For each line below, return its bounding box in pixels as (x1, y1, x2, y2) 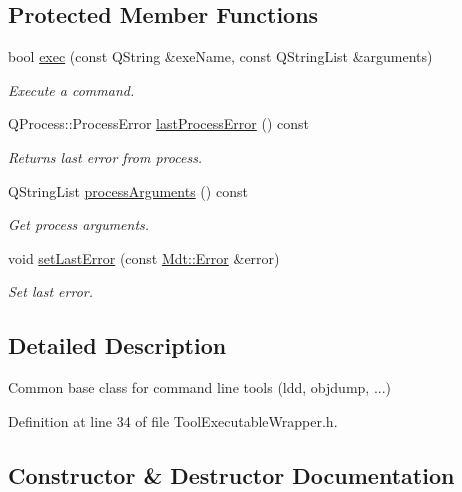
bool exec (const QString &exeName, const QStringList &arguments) (8, 46, 433, 67)
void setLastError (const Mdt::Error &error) (8, 247, 280, 268)
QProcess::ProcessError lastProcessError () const (8, 113, 310, 134)
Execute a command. (8, 79, 135, 100)
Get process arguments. (8, 214, 150, 235)
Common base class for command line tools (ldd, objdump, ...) (8, 377, 392, 398)
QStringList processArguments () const (8, 180, 248, 201)
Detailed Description (8, 330, 227, 361)
